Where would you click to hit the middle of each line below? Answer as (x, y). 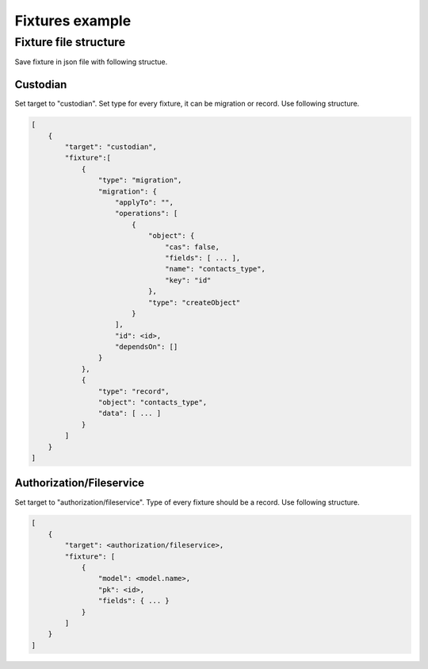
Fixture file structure (70, 42)
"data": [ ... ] (130, 413)
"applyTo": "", (145, 203)
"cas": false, (192, 247)
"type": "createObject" (194, 302)
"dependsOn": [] (147, 347)
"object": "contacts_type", (153, 402)
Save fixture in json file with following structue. (91, 62)
